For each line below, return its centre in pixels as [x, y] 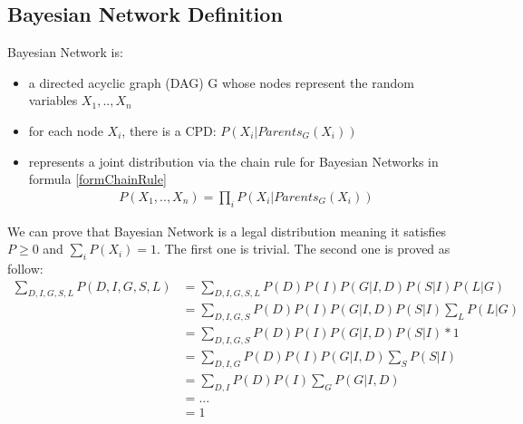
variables [53, 100]
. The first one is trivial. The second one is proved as [304, 249]
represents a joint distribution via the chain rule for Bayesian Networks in [233, 161]
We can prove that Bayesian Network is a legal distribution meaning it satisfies [227, 231]
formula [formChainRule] [97, 179]
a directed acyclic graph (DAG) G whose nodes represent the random [221, 82]
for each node [66, 130]
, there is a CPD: [169, 130]
